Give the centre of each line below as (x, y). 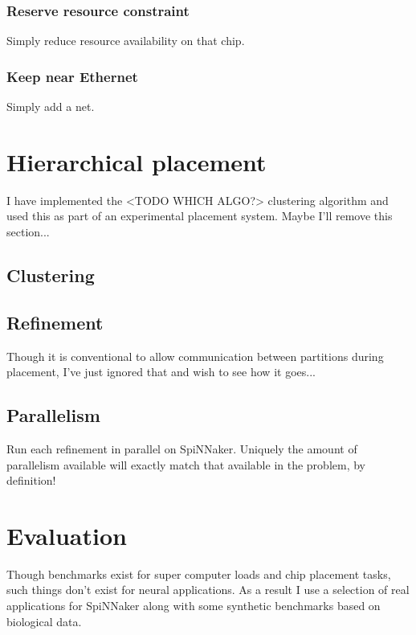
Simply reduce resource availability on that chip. (126, 41)
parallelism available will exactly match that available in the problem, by (186, 464)
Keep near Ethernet (72, 76)
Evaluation (67, 535)
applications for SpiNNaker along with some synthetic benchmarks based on (194, 605)
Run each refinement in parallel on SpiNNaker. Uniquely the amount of (182, 448)
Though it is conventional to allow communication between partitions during (195, 356)
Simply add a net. (51, 107)
